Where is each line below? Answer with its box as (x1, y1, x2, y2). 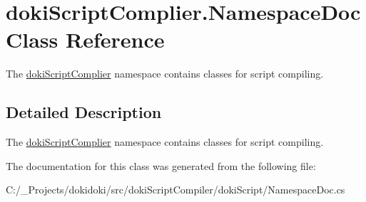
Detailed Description (6, 101, 162, 123)
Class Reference (6, 25, 165, 54)
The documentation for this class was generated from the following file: (6, 158, 316, 173)
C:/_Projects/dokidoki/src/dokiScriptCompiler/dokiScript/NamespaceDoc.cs (6, 182, 345, 197)
